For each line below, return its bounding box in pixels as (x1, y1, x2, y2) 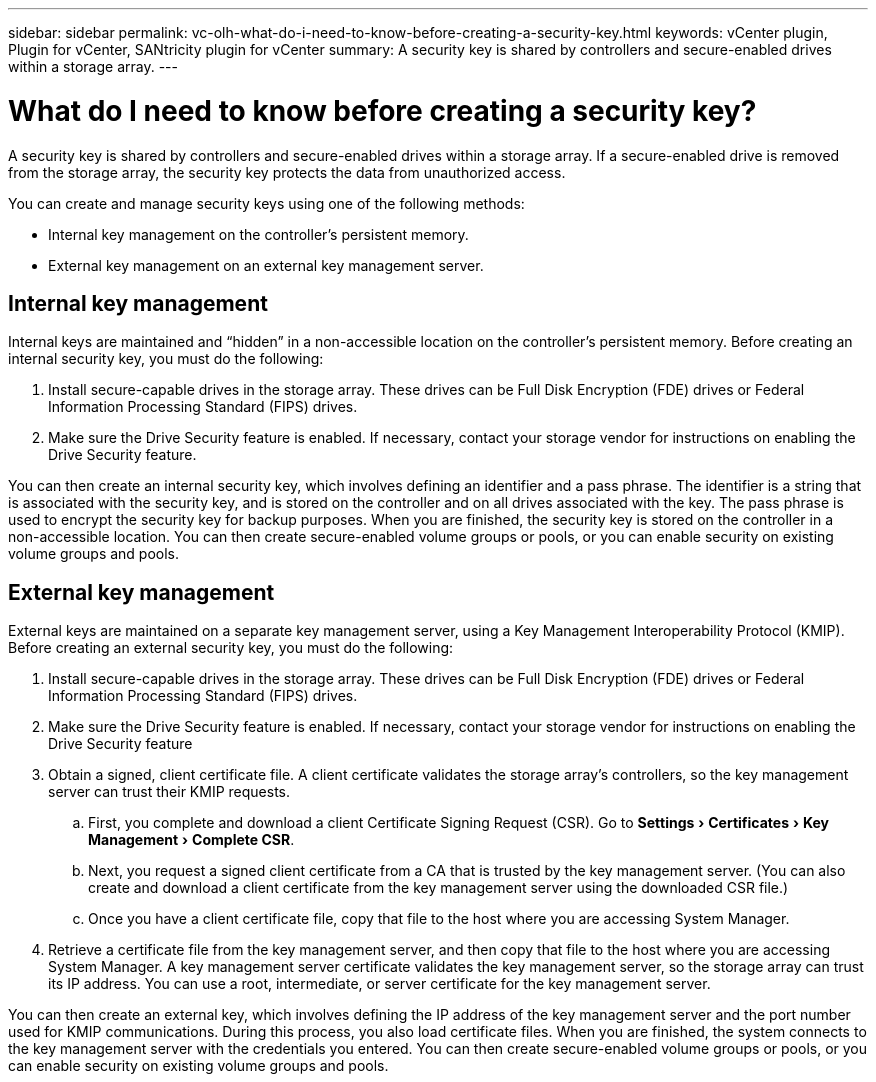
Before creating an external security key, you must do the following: (8, 639, 454, 657)
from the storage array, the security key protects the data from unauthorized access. (8, 163, 566, 181)
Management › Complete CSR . (88, 831, 295, 849)
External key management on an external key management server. (48, 256, 484, 274)
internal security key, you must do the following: (8, 350, 324, 368)
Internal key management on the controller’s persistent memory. (48, 225, 469, 243)
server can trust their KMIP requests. (48, 783, 291, 801)
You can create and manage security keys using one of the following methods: (8, 194, 525, 212)
